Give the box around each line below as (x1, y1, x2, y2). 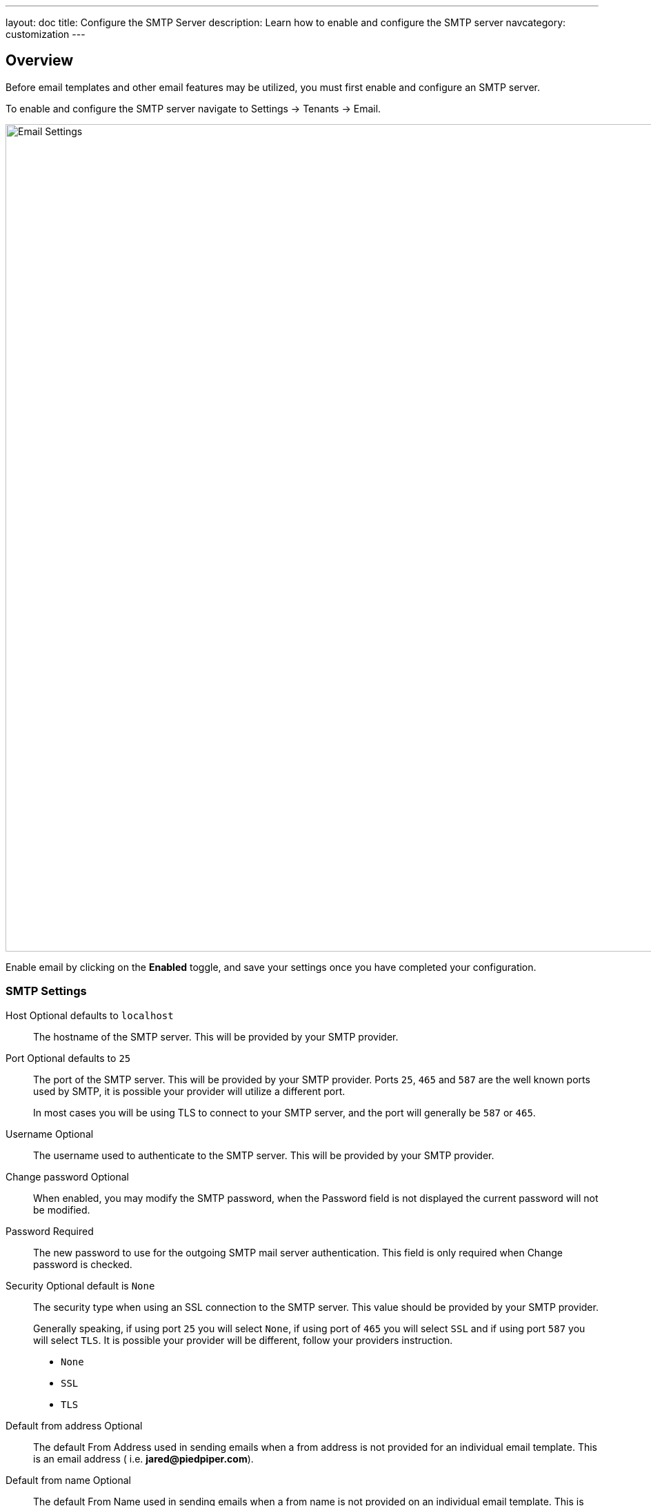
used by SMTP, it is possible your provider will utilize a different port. (33, 1085, 345, 1097)
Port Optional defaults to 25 (6, 1052, 131, 1064)
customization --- (6, 28, 86, 40)
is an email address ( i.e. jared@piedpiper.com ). (33, 1452, 254, 1465)
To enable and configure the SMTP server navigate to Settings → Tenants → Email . (6, 102, 381, 114)
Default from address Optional (6, 1419, 143, 1432)
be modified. (33, 1203, 90, 1216)
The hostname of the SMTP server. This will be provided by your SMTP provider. (33, 1030, 399, 1043)
